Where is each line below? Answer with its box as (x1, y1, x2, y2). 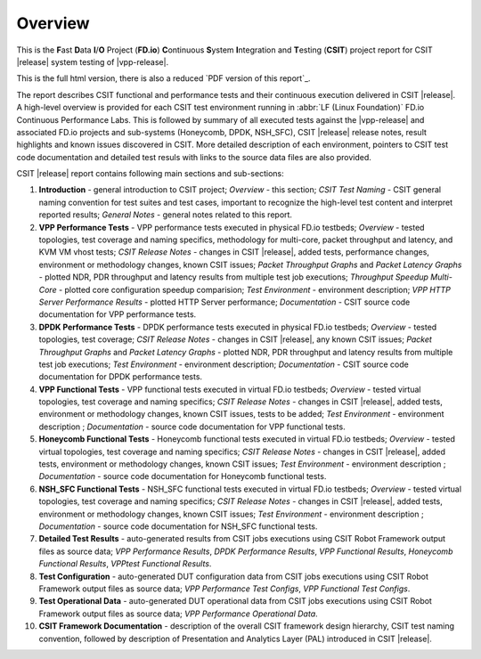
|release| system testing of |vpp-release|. (16, 56, 169, 67)
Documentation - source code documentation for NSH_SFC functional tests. (38, 521, 318, 532)
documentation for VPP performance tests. (38, 309, 197, 320)
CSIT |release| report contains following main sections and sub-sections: (16, 168, 284, 179)
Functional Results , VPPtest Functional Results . (38, 558, 212, 569)
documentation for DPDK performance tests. (38, 371, 203, 382)
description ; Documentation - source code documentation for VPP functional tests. (38, 421, 346, 432)
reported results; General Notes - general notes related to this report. (38, 209, 293, 220)
